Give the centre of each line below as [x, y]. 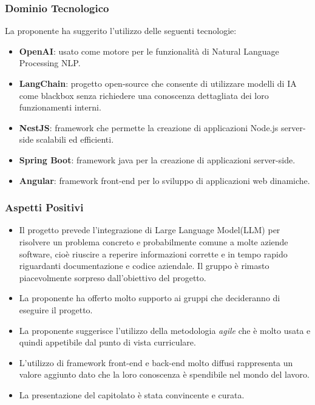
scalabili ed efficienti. [75, 139]
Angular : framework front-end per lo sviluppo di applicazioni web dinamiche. [164, 180]
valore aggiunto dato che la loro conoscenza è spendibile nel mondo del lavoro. [164, 374]
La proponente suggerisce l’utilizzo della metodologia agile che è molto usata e [165, 330]
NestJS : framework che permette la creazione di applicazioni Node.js [149, 127]
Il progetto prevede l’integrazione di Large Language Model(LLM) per [150, 230]
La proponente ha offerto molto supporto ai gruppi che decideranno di [150, 298]
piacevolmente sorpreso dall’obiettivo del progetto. [113, 277]
